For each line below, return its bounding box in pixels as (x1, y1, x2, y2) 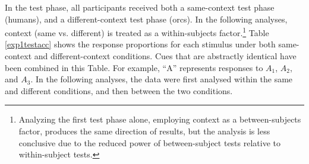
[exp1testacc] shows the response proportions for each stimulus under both (5, 38, 276, 50)
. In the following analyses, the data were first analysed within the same (30, 73, 293, 85)
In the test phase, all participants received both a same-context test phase (5, 1, 275, 13)
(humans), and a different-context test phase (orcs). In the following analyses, (5, 12, 288, 25)
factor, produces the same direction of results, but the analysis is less (18, 125, 270, 137)
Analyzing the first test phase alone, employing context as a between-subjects (18, 113, 301, 126)
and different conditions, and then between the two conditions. (5, 84, 233, 97)
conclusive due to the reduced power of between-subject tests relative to (18, 136, 280, 149)
